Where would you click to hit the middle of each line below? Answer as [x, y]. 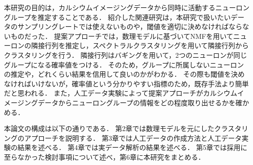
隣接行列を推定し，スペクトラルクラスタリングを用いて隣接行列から [140, 45]
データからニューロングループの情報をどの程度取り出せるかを [136, 102]
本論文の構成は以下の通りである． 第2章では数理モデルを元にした [109, 128]
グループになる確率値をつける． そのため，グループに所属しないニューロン [124, 64]
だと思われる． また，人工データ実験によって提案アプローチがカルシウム [121, 93]
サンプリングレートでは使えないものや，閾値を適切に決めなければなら [130, 26]
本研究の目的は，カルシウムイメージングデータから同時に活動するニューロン [127, 7]
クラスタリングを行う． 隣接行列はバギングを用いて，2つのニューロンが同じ [126, 55]
